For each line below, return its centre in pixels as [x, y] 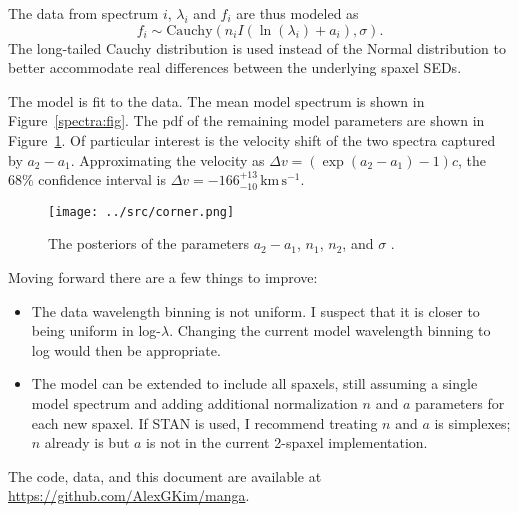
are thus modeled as [297, 13]
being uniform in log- [96, 330]
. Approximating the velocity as [167, 159]
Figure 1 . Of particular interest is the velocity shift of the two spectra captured [252, 139]
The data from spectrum [83, 13]
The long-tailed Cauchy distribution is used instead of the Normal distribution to [257, 47]
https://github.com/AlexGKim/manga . [129, 495]
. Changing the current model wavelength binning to [330, 330]
